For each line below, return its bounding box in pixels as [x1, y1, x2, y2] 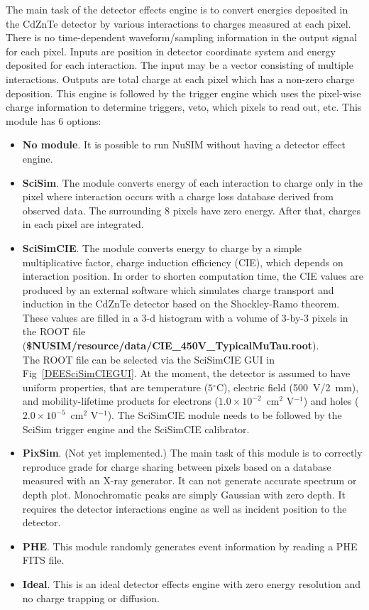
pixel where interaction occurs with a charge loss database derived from [22, 189, 334, 204]
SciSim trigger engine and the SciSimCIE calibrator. [22, 421, 250, 436]
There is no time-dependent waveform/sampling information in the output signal [6, 30, 358, 45]
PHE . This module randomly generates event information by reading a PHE [22, 538, 358, 553]
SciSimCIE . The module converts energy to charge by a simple [22, 240, 302, 255]
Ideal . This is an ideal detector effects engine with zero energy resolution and [22, 576, 360, 591]
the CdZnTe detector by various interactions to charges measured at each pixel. [6, 16, 351, 31]
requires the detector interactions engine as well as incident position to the [22, 501, 347, 516]
